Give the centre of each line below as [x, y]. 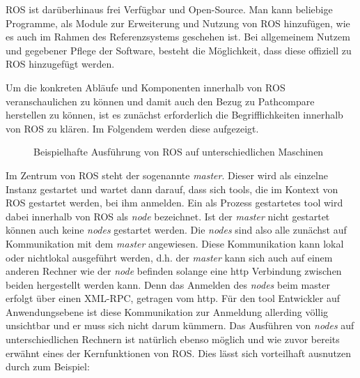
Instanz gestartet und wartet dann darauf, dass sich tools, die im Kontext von [172, 189]
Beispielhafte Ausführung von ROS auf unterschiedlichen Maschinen [179, 152]
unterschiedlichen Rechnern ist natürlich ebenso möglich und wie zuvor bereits [173, 339]
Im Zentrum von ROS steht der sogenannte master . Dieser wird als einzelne [167, 175]
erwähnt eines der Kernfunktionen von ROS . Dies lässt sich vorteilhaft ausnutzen [179, 353]
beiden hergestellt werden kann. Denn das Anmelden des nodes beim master [168, 284]
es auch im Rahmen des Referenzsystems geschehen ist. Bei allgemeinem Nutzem [178, 37]
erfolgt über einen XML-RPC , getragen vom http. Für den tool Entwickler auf [173, 298]
